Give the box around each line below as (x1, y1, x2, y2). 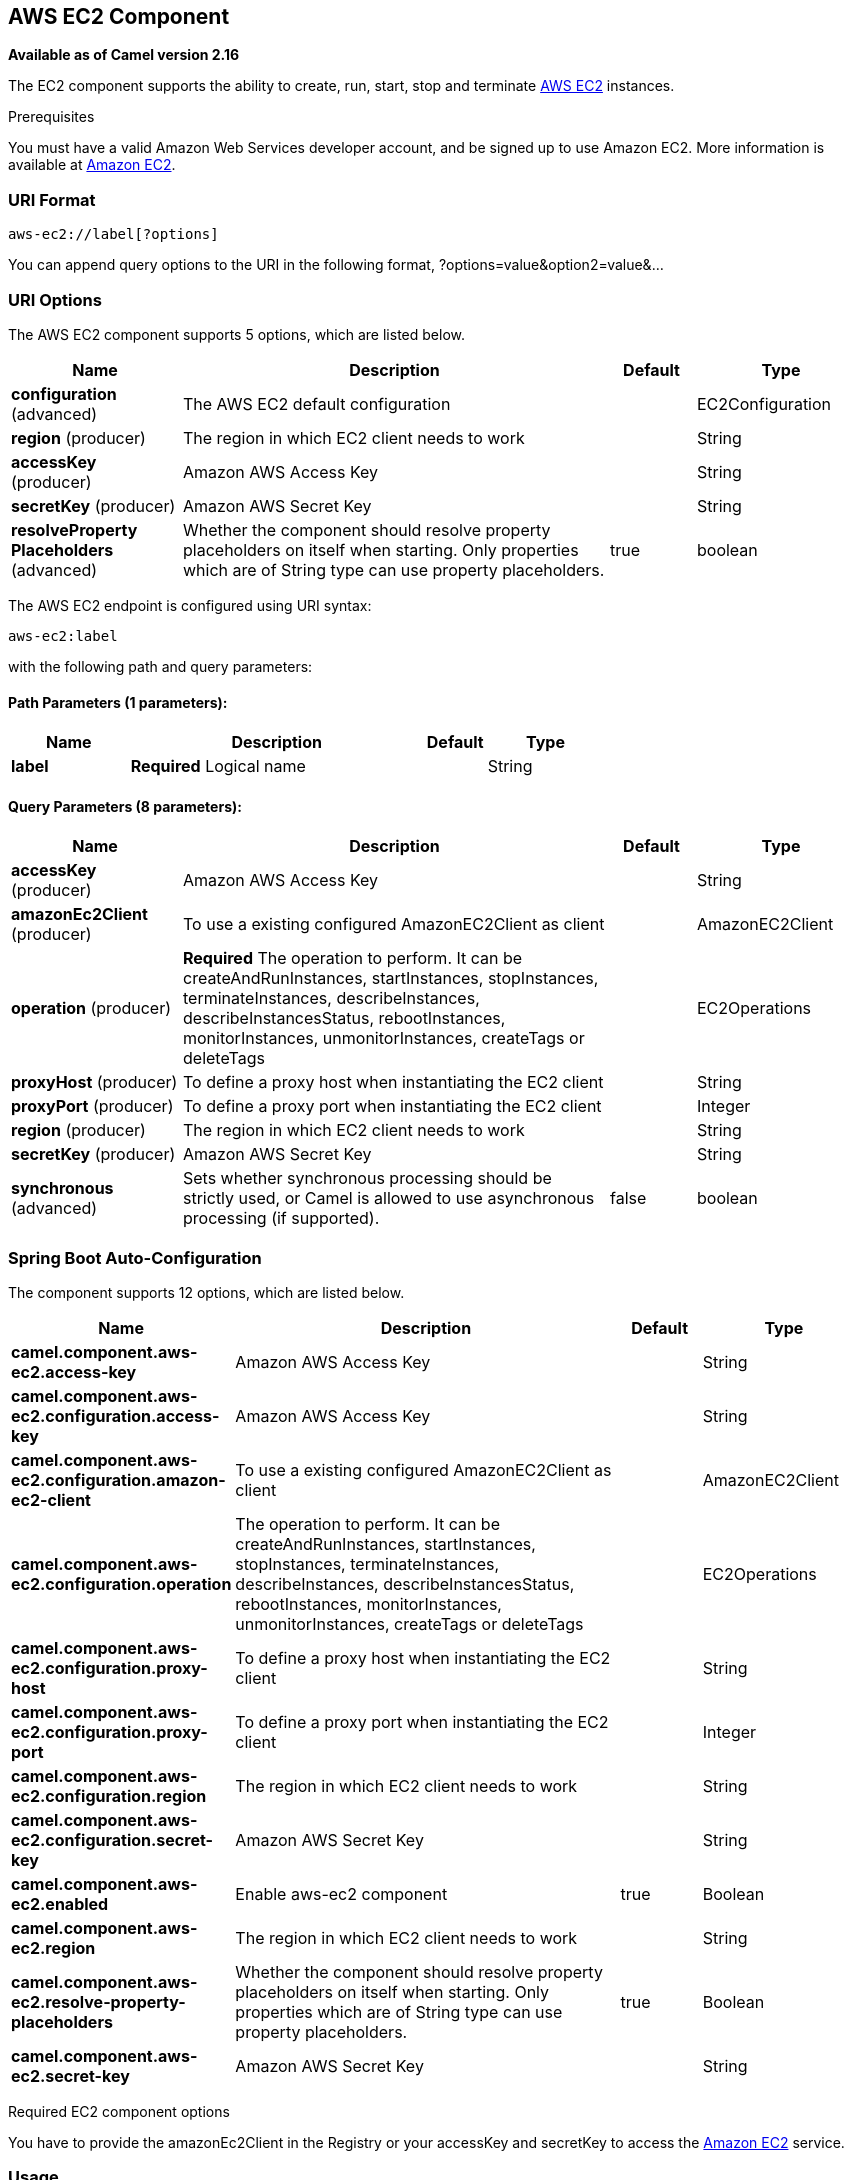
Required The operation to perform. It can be (183, 948, 523, 969)
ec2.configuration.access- (11, 1406, 220, 1427)
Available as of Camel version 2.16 (8, 46, 240, 64)
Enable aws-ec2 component (235, 1884, 448, 1905)
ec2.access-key (11, 1362, 137, 1383)
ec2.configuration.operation (11, 1574, 232, 1595)
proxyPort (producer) (11, 1096, 174, 1117)
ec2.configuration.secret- (11, 1830, 213, 1851)
